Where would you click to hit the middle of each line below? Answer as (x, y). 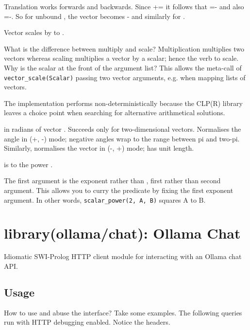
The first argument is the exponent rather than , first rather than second (112, 181)
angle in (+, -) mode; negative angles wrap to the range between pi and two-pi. (122, 138)
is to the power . (28, 164)
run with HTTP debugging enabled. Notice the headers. (87, 322)
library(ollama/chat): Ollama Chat (122, 233)
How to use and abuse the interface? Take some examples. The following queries (123, 312)
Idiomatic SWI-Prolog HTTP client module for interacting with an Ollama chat (123, 256)
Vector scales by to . (34, 32)
